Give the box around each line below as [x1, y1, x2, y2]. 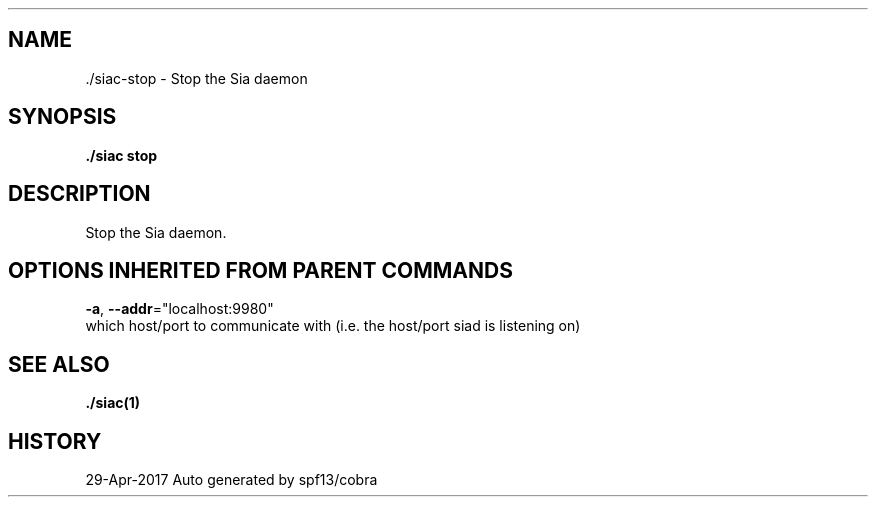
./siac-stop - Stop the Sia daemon [85, 69, 308, 87]
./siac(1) [85, 394, 141, 412]
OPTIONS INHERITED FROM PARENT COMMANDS [8, 257, 513, 283]
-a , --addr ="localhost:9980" [85, 300, 274, 318]
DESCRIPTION [8, 181, 151, 207]
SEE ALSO [8, 351, 110, 377]
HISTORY [8, 428, 102, 454]
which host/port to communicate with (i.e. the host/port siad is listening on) [85, 317, 581, 335]
